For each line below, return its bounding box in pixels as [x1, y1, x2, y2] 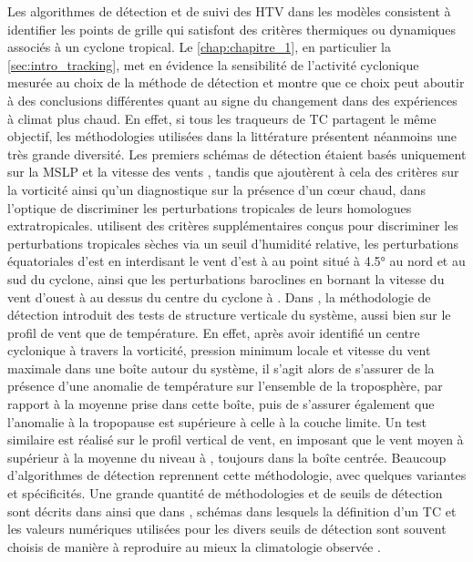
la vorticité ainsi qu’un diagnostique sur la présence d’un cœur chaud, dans [7, 179, 427, 199]
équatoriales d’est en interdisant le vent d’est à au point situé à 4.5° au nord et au [7, 251, 466, 271]
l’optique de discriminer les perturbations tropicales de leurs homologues [7, 198, 412, 217]
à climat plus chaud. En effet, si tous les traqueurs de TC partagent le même [7, 108, 437, 128]
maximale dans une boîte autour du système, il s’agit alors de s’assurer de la [7, 358, 435, 377]
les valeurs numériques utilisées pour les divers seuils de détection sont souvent [7, 519, 447, 538]
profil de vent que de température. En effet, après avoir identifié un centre [7, 322, 420, 342]
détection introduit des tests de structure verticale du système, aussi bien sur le [7, 305, 451, 324]
